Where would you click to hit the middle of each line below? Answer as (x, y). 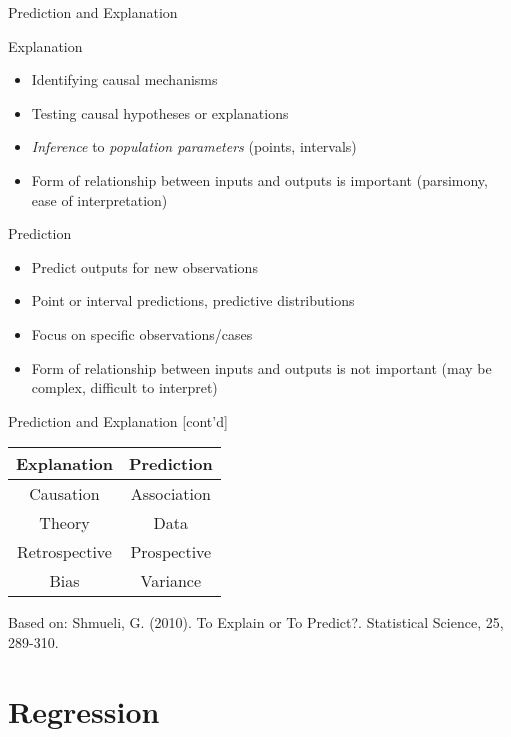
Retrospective (64, 552)
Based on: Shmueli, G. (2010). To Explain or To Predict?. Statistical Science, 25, (256, 622)
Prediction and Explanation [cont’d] (118, 420)
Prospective (171, 552)
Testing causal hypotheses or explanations (160, 112)
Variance (171, 581)
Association (170, 494)
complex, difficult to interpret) (124, 387)
